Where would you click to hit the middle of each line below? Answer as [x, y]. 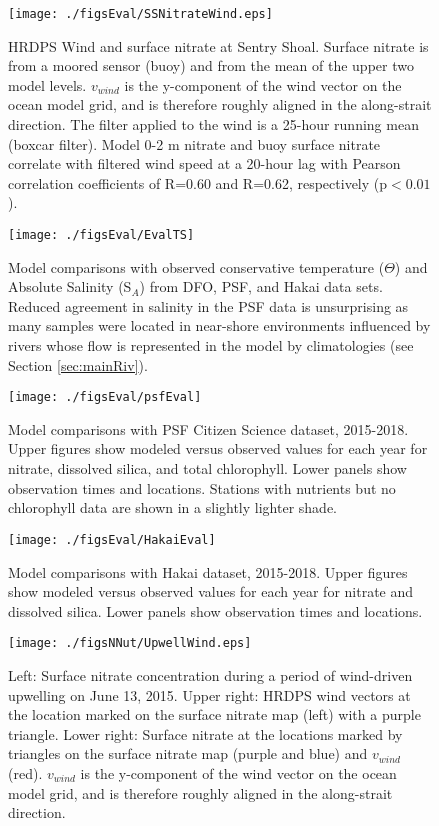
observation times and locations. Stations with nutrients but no [202, 487]
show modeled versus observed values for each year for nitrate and [211, 591]
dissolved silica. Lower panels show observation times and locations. [215, 610]
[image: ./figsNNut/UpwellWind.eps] [130, 643]
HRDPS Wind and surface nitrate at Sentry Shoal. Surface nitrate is [218, 45]
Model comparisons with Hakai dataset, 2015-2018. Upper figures [208, 571]
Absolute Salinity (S [70, 286]
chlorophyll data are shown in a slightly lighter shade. [172, 507]
